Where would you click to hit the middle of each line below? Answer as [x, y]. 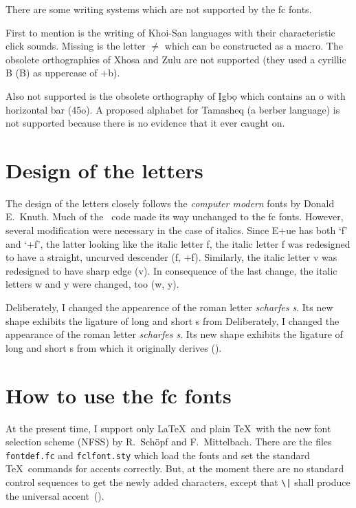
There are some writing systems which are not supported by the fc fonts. [159, 9]
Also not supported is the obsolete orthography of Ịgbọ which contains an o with [176, 95]
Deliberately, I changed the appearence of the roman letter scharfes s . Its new [169, 307]
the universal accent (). [55, 495]
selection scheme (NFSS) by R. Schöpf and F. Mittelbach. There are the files [169, 442]
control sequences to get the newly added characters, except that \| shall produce [178, 481]
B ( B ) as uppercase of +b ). [63, 73]
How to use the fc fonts [119, 395]
